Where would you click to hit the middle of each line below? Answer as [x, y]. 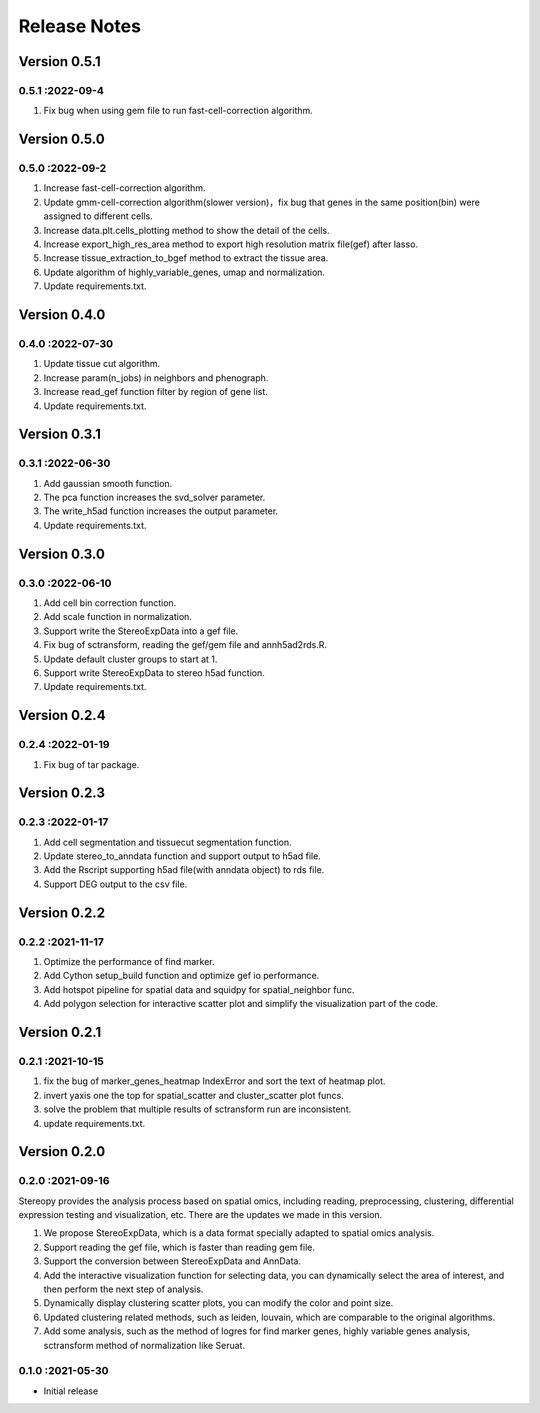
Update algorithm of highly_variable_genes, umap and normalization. [184, 272]
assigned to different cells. [98, 216]
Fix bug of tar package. [91, 764]
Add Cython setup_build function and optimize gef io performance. [181, 976]
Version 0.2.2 [61, 912]
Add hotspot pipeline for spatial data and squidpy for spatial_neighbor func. [199, 989]
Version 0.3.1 [60, 434]
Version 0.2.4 [62, 715]
